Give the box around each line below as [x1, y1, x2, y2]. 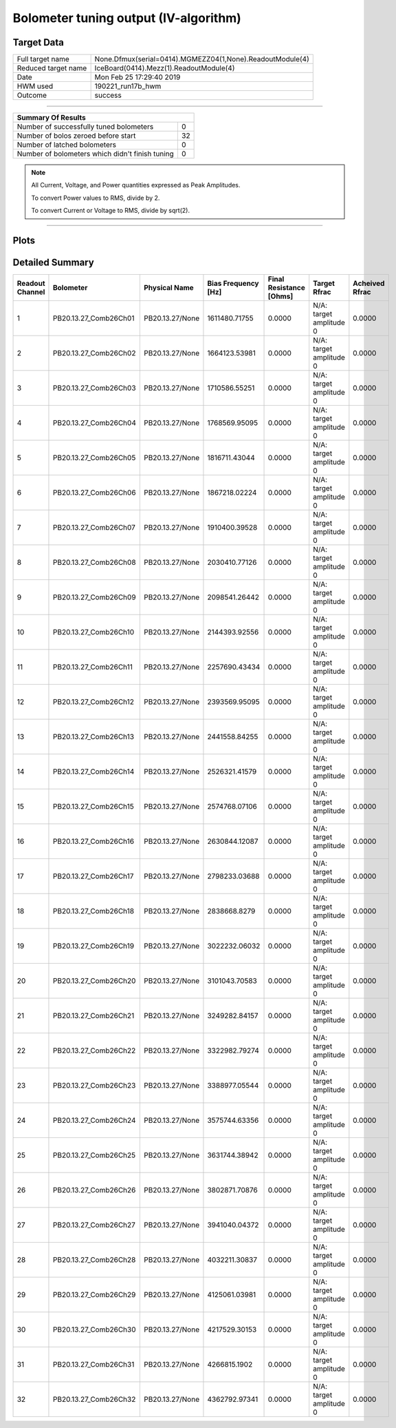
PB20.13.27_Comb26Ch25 [52, 1150, 136, 1160]
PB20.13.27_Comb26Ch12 [52, 697, 134, 707]
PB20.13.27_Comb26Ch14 [52, 767, 135, 776]
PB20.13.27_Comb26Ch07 [52, 523, 135, 532]
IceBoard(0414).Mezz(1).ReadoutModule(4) [94, 63, 235, 73]
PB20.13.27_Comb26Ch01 [52, 313, 135, 323]
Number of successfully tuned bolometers [16, 122, 154, 132]
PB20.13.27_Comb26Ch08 [52, 558, 137, 568]
